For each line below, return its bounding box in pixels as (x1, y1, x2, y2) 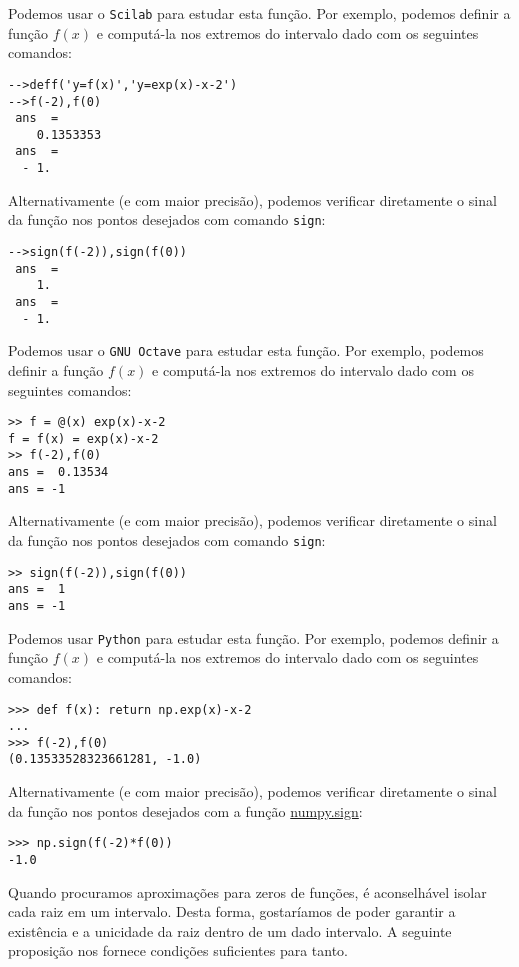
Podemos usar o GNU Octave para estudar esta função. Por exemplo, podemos (8, 340, 484, 361)
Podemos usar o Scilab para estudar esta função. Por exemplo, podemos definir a (8, 3, 511, 23)
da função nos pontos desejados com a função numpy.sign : (8, 800, 363, 821)
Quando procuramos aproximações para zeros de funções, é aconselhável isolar (8, 881, 487, 902)
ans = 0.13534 (8, 465, 109, 480)
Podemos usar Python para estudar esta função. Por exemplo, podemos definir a (8, 627, 499, 648)
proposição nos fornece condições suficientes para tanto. (8, 940, 348, 961)
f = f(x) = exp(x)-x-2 (8, 431, 159, 446)
